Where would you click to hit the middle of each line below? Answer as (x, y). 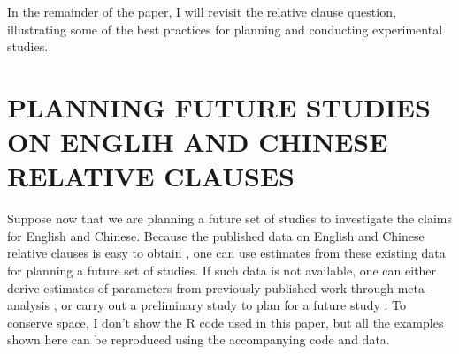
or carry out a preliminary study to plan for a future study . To (233, 305)
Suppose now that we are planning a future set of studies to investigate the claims (229, 218)
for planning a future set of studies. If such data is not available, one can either (222, 271)
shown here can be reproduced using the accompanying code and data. (199, 339)
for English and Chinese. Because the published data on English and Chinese (216, 235)
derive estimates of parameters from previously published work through (201, 287)
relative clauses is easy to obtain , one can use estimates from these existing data (226, 253)
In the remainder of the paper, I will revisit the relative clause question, (202, 11)
